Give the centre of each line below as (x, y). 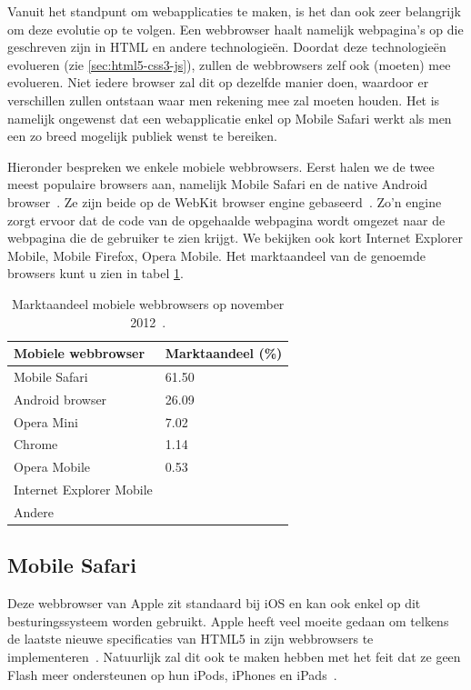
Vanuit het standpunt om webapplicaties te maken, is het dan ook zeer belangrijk (234, 11)
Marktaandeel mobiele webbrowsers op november (148, 303)
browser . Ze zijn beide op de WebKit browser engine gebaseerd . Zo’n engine (225, 201)
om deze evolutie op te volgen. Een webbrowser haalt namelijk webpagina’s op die (235, 29)
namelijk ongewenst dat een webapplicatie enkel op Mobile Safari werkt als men (230, 118)
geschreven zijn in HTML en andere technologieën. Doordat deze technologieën (227, 47)
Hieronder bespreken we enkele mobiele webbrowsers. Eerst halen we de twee (221, 166)
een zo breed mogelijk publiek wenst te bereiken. (142, 136)
